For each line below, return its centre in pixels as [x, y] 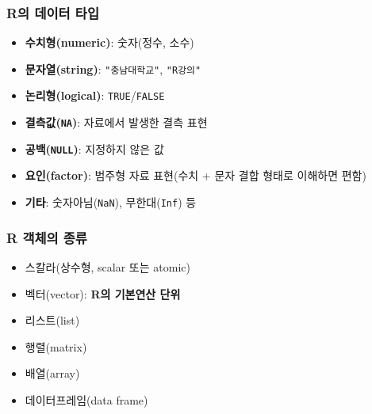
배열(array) [52, 373]
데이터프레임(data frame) [86, 399]
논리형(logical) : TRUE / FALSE [95, 95]
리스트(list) [52, 320]
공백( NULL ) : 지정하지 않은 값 [94, 148]
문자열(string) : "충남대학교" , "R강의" [113, 68]
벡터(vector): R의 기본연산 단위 [103, 293]
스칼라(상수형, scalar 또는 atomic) [107, 266]
